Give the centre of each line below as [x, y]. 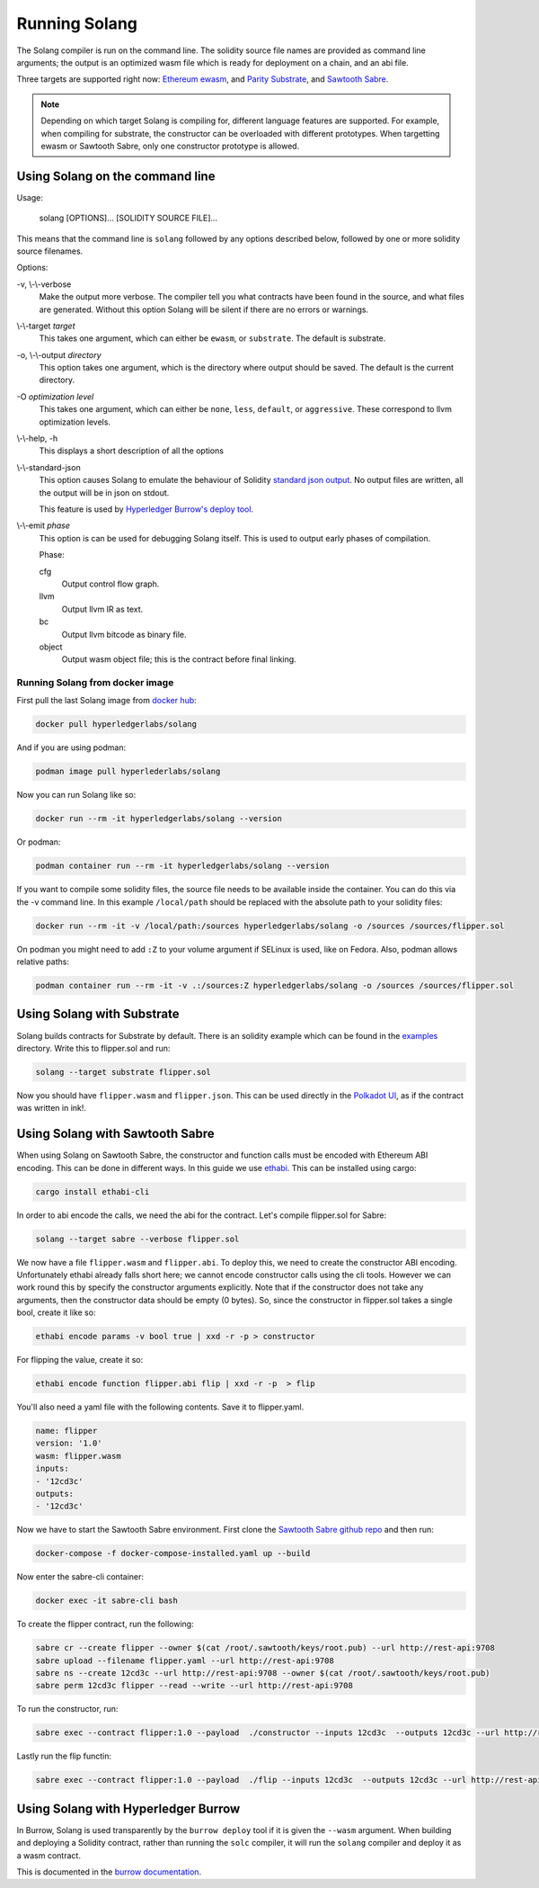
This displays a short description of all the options [132, 451]
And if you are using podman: [71, 747]
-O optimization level [55, 397]
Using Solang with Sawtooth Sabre [115, 1134]
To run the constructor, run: [67, 1709]
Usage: [30, 197]
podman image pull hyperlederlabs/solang [128, 772]
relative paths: [43, 962]
